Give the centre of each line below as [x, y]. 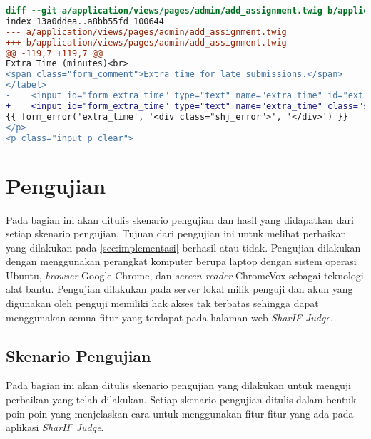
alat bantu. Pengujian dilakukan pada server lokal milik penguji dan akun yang [179, 289]
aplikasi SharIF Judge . [55, 427]
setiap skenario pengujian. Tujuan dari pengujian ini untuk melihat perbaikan [176, 233]
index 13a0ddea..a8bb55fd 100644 [85, 21]
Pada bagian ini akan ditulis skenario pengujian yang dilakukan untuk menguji [178, 385]
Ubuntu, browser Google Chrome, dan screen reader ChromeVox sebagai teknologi [185, 275]
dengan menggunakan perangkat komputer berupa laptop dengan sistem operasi [181, 261]
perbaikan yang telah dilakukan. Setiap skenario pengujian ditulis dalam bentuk [181, 399]
